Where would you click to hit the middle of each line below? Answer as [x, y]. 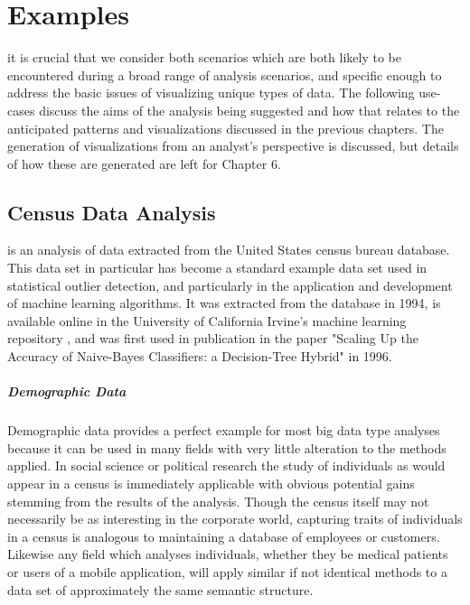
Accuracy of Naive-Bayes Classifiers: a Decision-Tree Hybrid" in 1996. [200, 356]
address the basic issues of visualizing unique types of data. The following [211, 93]
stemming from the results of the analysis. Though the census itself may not [218, 501]
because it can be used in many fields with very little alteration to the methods [227, 447]
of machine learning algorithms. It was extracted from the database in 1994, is [224, 303]
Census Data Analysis [112, 212]
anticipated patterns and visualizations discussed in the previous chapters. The [226, 128]
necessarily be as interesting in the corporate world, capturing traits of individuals [235, 519]
